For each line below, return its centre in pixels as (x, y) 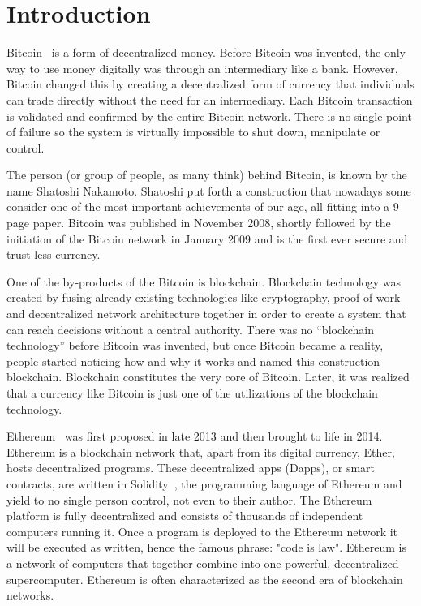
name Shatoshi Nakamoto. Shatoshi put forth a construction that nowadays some (209, 190)
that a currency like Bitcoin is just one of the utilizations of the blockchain (192, 393)
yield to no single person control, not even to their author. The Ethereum (189, 499)
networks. (30, 595)
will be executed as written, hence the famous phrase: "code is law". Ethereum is (206, 547)
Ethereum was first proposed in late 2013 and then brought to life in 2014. (195, 436)
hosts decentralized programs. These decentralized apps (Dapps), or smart (191, 468)
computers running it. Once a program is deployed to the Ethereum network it (202, 531)
